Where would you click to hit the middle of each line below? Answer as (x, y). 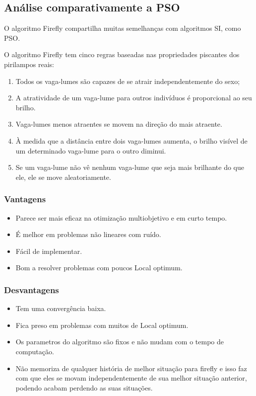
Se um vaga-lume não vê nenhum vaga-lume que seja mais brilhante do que (130, 167)
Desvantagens (32, 289)
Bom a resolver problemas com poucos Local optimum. (99, 268)
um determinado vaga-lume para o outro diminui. (91, 150)
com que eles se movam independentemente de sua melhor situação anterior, (131, 378)
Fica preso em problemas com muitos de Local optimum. (102, 325)
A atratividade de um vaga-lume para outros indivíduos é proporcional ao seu (134, 98)
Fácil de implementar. (49, 251)
